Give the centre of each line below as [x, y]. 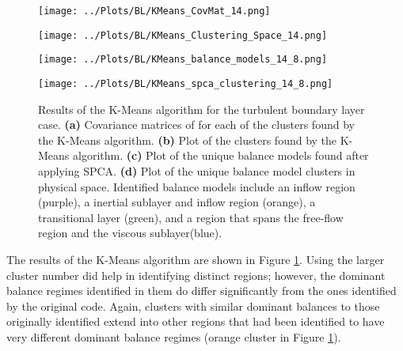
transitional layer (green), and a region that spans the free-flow [191, 217]
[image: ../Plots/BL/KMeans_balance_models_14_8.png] [183, 60]
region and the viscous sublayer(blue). [130, 233]
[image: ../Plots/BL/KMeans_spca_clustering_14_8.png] [186, 83]
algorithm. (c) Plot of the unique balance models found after [221, 155]
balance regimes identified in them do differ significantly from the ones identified [201, 291]
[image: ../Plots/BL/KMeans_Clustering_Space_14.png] [183, 35]
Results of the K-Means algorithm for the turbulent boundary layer [201, 109]
